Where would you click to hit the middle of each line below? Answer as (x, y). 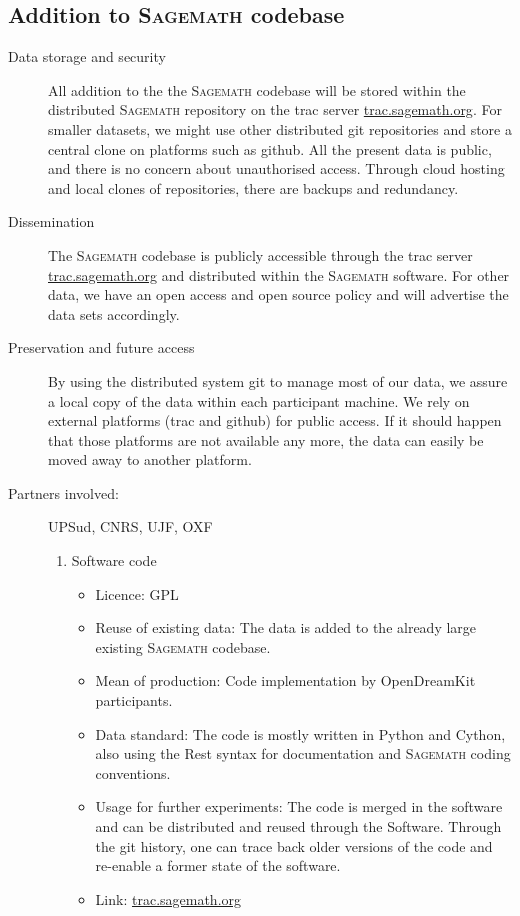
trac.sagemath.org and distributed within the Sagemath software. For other (279, 274)
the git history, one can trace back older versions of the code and (294, 845)
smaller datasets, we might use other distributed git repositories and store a (280, 128)
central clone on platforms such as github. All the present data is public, (270, 148)
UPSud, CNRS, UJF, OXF (130, 526)
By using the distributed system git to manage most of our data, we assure (278, 380)
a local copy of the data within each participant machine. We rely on (259, 400)
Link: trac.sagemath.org (168, 898)
